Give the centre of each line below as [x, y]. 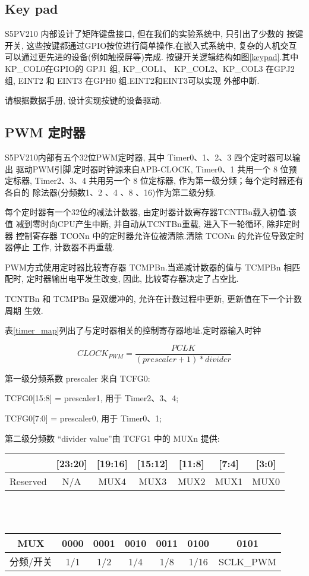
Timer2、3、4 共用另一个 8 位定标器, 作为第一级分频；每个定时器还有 [169, 180]
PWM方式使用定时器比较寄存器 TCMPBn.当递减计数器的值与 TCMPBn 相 [149, 267]
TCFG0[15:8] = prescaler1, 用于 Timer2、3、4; [92, 398]
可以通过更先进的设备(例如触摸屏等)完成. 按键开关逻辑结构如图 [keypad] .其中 [152, 57]
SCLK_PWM [247, 561]
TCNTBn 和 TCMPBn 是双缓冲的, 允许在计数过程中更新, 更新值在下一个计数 [153, 298]
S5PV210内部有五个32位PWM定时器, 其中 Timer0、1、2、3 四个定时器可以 [149, 157]
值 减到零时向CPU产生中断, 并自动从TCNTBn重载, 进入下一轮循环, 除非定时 [152, 223]
